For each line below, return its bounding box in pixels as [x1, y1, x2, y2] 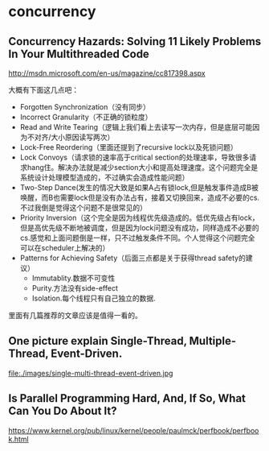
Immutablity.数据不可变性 [31, 273, 116, 283]
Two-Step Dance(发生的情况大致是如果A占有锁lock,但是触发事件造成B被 [19, 183, 259, 192]
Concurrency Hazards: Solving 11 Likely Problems [8, 35, 262, 48]
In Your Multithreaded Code [8, 47, 150, 60]
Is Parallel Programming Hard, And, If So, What [8, 391, 247, 405]
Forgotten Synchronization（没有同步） [19, 102, 151, 111]
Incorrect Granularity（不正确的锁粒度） [19, 112, 153, 122]
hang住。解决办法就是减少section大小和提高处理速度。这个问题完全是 [26, 163, 259, 172]
